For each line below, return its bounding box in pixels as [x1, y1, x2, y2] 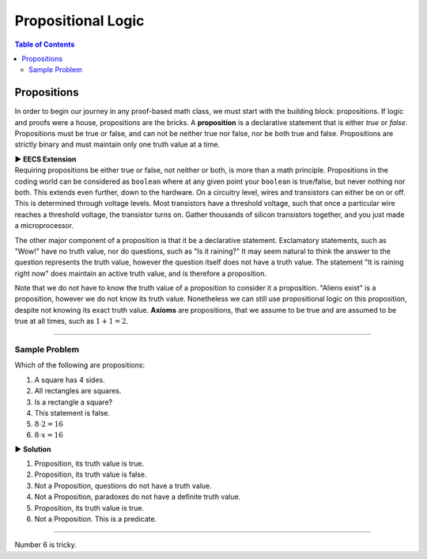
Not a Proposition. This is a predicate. [34, 514, 157, 523]
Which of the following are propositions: [14, 360, 145, 370]
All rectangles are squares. [34, 386, 122, 396]
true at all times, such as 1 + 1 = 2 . [14, 317, 129, 326]
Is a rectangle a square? [34, 397, 113, 407]
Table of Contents [14, 40, 75, 49]
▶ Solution [14, 444, 51, 454]
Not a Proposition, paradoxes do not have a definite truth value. [34, 492, 241, 502]
